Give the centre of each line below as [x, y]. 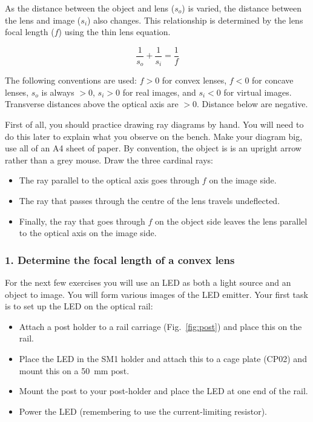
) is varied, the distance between [242, 8]
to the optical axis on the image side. [88, 233]
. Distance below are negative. [252, 104]
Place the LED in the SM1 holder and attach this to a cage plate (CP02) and [163, 359]
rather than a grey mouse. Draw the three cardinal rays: [109, 160]
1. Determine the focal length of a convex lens [120, 259]
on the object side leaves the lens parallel [231, 221]
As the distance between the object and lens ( [90, 8]
